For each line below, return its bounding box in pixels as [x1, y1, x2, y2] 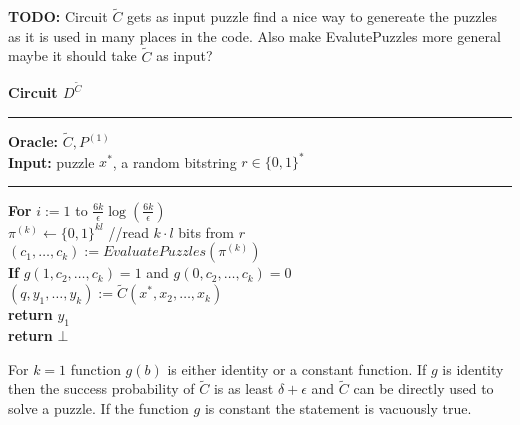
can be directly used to [353, 378, 494, 399]
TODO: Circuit [8, 6, 108, 27]
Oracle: [8, 131, 59, 152]
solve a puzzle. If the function [8, 397, 189, 418]
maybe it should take [8, 45, 137, 66]
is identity [442, 358, 504, 379]
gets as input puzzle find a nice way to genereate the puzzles [127, 6, 498, 27]
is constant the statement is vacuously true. [204, 397, 472, 418]
